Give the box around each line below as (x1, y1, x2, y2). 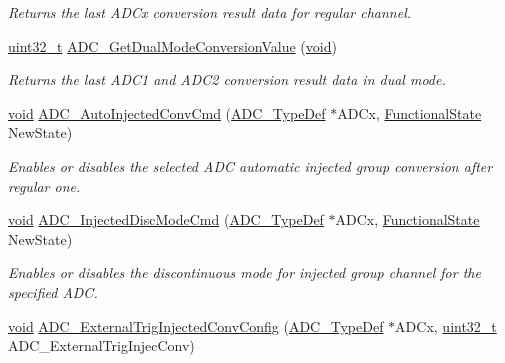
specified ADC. (8, 281, 98, 302)
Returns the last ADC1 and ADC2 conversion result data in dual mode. (8, 69, 446, 90)
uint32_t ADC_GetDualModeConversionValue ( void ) (8, 35, 337, 56)
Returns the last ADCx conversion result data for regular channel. (8, 2, 412, 22)
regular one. (8, 175, 81, 196)
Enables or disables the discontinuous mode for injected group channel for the (8, 262, 481, 283)
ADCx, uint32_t (395, 315, 497, 336)
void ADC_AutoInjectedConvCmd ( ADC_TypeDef (8, 102, 326, 123)
